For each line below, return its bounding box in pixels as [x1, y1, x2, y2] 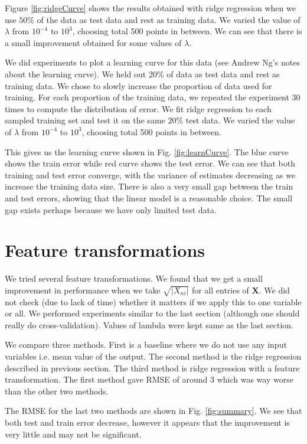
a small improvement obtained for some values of [5, 36, 182, 48]
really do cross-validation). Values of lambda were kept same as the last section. [5, 318, 294, 331]
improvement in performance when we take [5, 283, 161, 296]
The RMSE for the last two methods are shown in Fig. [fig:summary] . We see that [5, 404, 302, 417]
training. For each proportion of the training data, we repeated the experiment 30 [5, 91, 301, 103]
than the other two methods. [5, 384, 109, 397]
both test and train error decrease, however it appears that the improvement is [5, 416, 290, 428]
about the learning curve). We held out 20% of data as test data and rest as [5, 67, 280, 80]
